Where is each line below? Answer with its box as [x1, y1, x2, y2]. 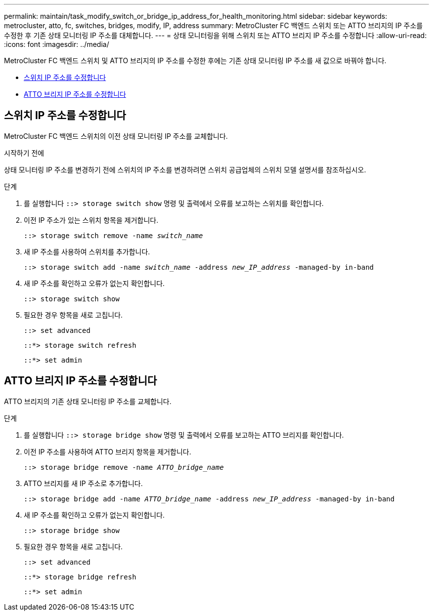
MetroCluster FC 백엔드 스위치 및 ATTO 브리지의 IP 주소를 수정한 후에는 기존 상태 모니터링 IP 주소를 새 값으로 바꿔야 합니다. [4, 56, 387, 65]
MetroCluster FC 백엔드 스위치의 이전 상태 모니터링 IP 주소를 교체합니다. [4, 131, 228, 140]
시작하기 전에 [4, 148, 44, 157]
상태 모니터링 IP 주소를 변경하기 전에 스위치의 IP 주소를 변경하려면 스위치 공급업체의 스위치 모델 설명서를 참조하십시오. [4, 165, 366, 174]
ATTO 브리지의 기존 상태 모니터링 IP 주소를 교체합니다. [4, 397, 172, 406]
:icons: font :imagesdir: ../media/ [4, 40, 109, 48]
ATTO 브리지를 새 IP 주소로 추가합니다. [24, 479, 143, 488]
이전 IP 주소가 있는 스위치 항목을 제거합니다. [24, 215, 159, 224]
